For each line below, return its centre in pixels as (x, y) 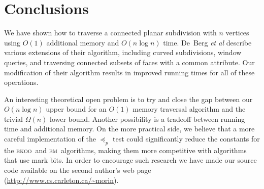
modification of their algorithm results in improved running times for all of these (129, 72)
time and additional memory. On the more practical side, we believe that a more (129, 129)
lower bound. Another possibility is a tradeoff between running (147, 119)
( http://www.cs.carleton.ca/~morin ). (61, 180)
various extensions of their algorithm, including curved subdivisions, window (123, 52)
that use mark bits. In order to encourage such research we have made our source (130, 160)
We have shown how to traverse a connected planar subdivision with (110, 33)
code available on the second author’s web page (78, 170)
